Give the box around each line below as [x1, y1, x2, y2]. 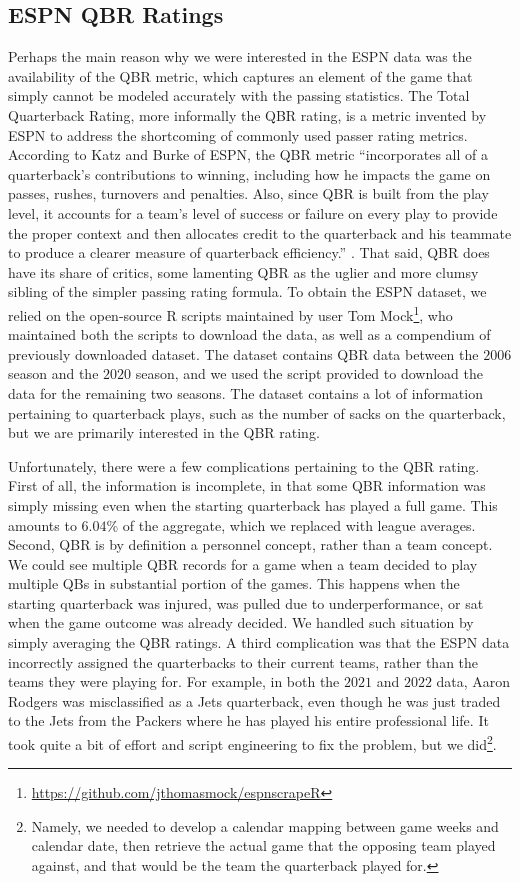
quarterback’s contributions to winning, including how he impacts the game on [8, 163, 491, 184]
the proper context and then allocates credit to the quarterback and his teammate [8, 222, 512, 243]
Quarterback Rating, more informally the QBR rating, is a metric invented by [8, 104, 487, 125]
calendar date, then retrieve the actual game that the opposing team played [31, 835, 496, 856]
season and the [8, 363, 99, 384]
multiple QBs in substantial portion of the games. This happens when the [8, 573, 460, 594]
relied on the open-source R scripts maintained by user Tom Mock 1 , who [8, 301, 453, 325]
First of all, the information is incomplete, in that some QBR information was [8, 475, 486, 496]
